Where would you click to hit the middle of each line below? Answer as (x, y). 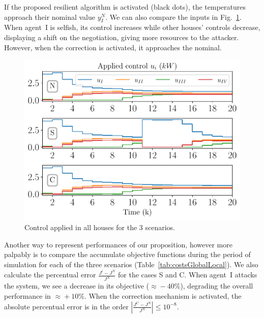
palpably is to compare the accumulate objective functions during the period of (127, 254)
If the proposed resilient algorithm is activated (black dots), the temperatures (125, 7)
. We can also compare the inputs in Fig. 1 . (173, 17)
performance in (27, 296)
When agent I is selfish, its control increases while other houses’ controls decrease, (132, 27)
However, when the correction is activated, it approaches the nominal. (113, 47)
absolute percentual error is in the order (66, 306)
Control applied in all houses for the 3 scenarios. (100, 227)
